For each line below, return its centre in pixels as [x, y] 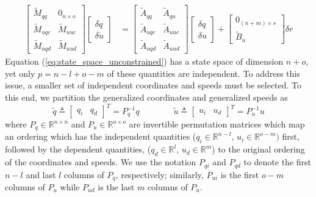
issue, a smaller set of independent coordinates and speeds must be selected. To [153, 85]
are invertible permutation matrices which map [217, 124]
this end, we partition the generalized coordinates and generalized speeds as [146, 97]
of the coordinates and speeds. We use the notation [101, 162]
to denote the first [278, 162]
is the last [116, 186]
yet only [20, 73]
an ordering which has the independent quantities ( [101, 136]
